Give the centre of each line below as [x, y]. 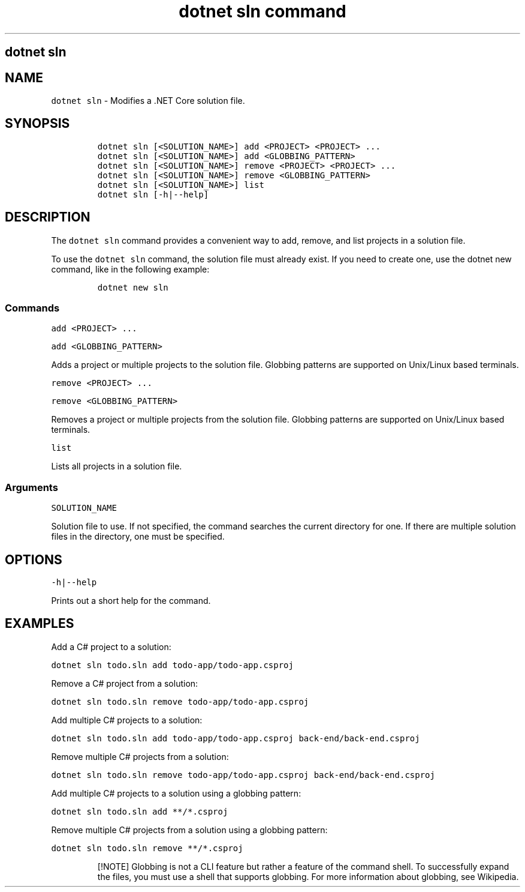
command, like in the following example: [130, 269]
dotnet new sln [133, 287]
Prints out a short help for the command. [131, 601]
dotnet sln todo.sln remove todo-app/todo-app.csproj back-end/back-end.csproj [243, 775]
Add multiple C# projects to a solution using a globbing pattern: [176, 793]
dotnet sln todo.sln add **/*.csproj [140, 811]
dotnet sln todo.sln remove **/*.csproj [147, 848]
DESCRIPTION [48, 217]
